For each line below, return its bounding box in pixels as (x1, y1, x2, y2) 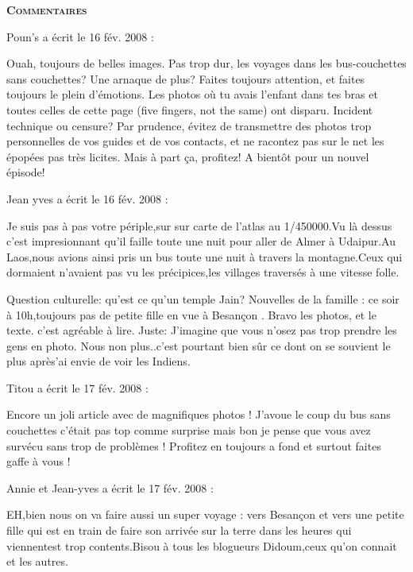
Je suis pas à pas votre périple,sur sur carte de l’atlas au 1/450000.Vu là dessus (6, 217, 392, 234)
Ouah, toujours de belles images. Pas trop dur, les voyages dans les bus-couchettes (6, 55, 407, 71)
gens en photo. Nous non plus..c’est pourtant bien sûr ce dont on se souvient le (6, 337, 391, 354)
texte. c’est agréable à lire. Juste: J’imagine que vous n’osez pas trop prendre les (6, 322, 397, 338)
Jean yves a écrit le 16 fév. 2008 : (6, 190, 168, 207)
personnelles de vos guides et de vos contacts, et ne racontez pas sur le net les (6, 133, 384, 149)
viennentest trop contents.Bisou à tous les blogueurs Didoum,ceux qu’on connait (6, 537, 397, 554)
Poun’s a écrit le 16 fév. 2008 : (6, 28, 154, 44)
